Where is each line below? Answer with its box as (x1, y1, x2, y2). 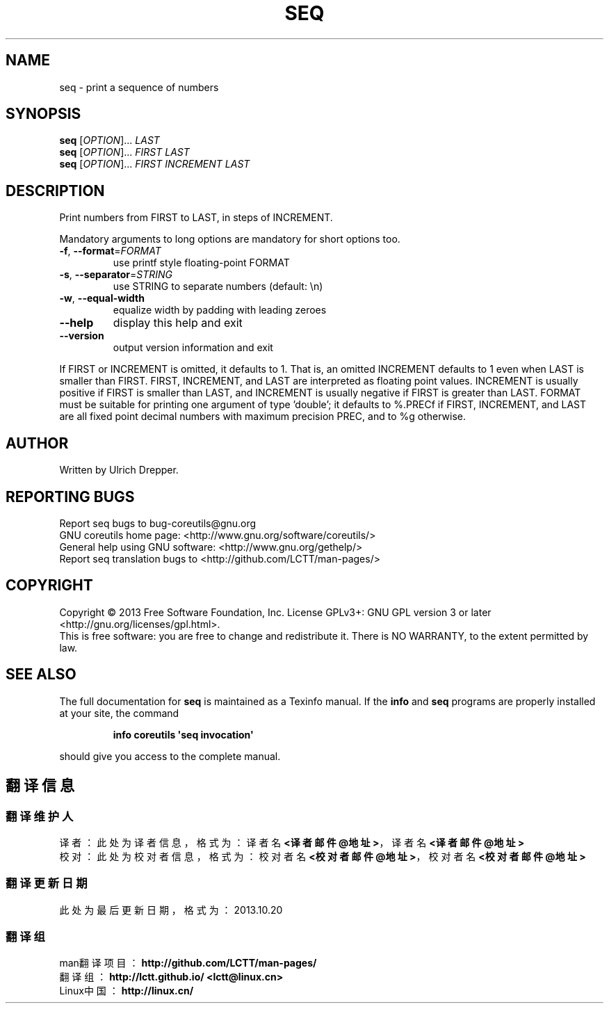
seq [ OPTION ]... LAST (59, 134, 160, 147)
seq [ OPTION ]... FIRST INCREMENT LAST (59, 158, 250, 170)
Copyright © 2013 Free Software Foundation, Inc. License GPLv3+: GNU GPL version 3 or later (59, 606, 492, 618)
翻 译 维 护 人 (6, 809, 74, 823)
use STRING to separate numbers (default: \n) (113, 280, 323, 293)
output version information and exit (113, 341, 273, 354)
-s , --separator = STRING (59, 268, 173, 281)
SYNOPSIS (6, 105, 81, 123)
